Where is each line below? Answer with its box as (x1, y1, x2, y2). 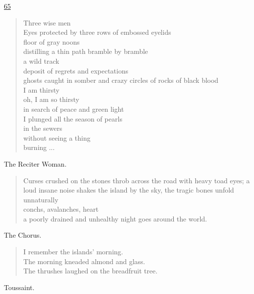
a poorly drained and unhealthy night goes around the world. (23, 213, 207, 223)
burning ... (23, 142, 55, 152)
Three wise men (23, 17, 71, 27)
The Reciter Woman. (4, 158, 67, 169)
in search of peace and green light (23, 103, 124, 114)
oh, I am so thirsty (23, 94, 79, 104)
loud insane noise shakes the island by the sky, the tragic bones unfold (23, 185, 234, 195)
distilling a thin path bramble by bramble (23, 46, 148, 56)
